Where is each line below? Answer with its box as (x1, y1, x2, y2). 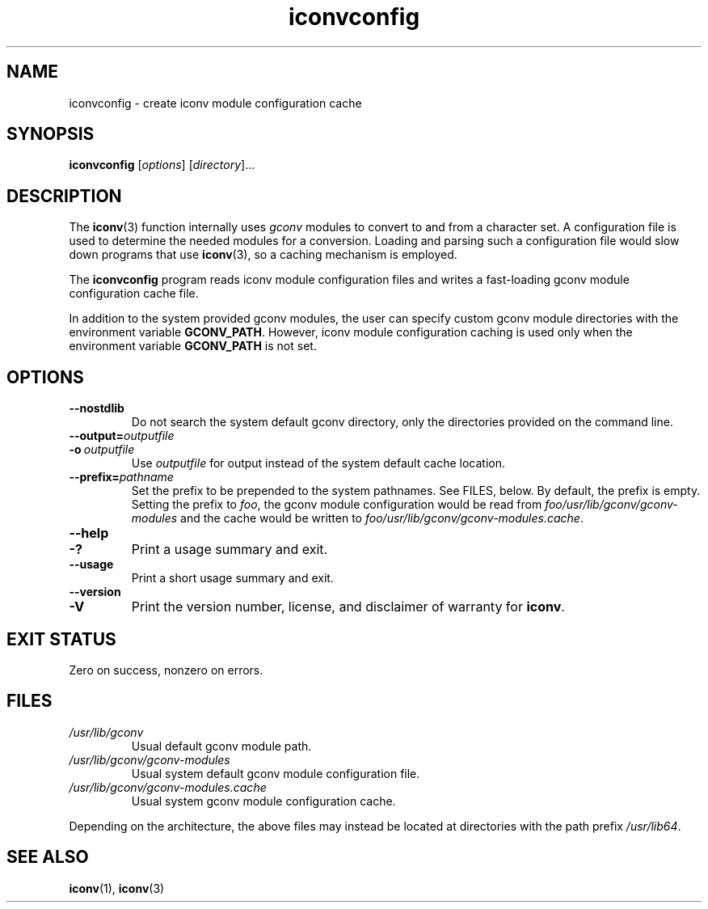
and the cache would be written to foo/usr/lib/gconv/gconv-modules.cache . (180, 511, 584, 526)
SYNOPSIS (6, 124, 95, 145)
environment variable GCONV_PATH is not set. (69, 339, 317, 353)
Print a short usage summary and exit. (131, 571, 334, 586)
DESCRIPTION (6, 185, 122, 206)
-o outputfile (69, 442, 135, 457)
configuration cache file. (69, 286, 199, 301)
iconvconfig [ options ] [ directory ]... (69, 158, 255, 172)
